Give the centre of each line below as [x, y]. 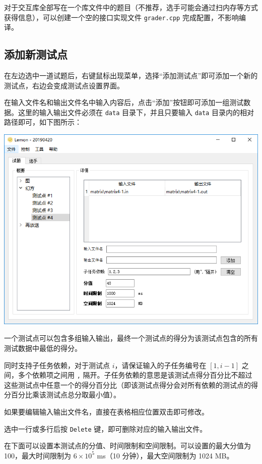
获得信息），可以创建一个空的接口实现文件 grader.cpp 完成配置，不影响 [121, 17]
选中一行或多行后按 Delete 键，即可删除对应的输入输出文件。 [106, 428]
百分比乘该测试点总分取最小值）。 [65, 395]
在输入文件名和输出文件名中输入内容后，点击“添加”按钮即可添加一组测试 [124, 102]
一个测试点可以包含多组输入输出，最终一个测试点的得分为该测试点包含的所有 [131, 338]
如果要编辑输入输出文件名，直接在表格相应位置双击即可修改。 [106, 412]
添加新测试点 [36, 54]
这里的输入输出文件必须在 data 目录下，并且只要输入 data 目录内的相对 [136, 112]
